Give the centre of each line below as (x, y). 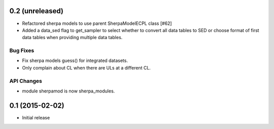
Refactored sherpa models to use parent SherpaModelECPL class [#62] (97, 23)
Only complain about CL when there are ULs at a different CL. (86, 68)
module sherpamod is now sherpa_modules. (68, 91)
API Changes (26, 81)
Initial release (36, 117)
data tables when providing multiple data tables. (72, 38)
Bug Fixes (22, 51)
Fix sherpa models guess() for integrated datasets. (75, 60)
